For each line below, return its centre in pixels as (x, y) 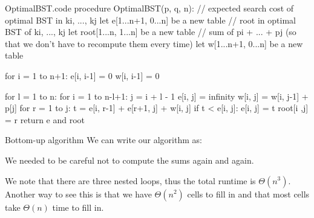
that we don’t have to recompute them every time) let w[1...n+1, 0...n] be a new (154, 43)
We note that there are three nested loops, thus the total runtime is (130, 180)
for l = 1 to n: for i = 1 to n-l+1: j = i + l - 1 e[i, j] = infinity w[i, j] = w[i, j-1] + (157, 96)
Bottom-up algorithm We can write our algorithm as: (103, 140)
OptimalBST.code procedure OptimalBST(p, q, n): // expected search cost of (149, 8)
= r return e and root (45, 119)
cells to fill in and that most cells (248, 194)
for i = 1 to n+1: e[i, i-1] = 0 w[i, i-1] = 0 (82, 75)
